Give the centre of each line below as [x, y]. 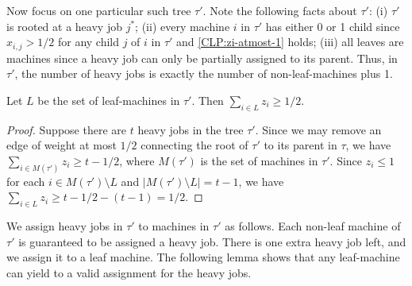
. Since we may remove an [318, 129]
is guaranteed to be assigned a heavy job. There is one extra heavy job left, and [212, 241]
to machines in [174, 226]
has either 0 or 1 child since [333, 26]
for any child [88, 42]
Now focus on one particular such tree [99, 10]
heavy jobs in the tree [191, 129]
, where [137, 160]
